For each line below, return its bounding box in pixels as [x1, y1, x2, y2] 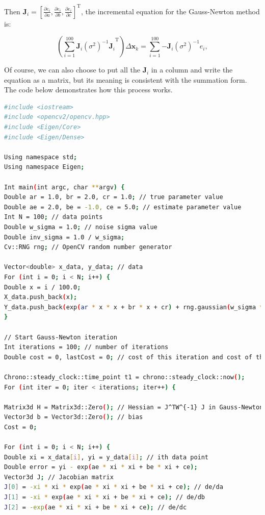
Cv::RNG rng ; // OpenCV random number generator [4, 243, 172, 251]
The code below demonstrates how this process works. [4, 84, 173, 95]
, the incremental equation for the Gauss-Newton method [81, 6, 260, 16]
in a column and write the [151, 64, 233, 75]
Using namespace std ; [4, 153, 77, 161]
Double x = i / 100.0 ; [4, 283, 81, 291]
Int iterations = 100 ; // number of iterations [4, 344, 169, 351]
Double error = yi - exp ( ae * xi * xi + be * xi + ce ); [4, 463, 198, 471]
